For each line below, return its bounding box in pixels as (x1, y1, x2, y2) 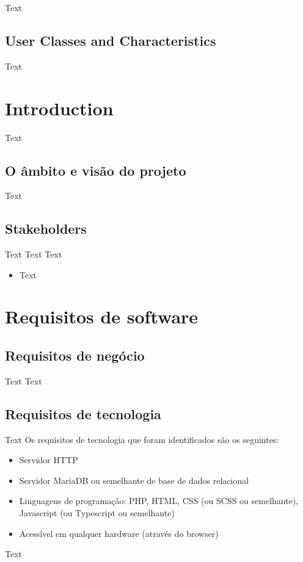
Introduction (5, 95, 114, 120)
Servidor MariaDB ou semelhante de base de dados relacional (19, 474, 249, 486)
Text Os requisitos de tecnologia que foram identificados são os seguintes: (5, 433, 279, 445)
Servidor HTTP (19, 453, 78, 466)
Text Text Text (5, 248, 62, 261)
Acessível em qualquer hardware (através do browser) (19, 527, 219, 539)
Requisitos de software (5, 304, 199, 329)
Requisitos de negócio (5, 346, 145, 365)
